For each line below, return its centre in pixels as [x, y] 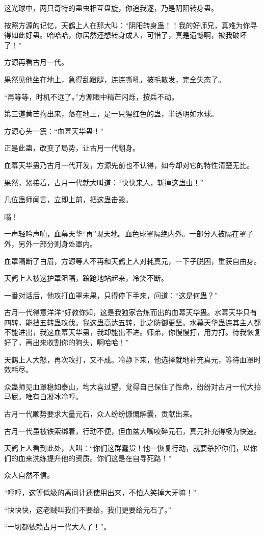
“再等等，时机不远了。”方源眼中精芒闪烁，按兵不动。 [91, 96]
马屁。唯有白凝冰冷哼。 [43, 396]
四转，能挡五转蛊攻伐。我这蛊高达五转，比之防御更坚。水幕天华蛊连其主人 [129, 322]
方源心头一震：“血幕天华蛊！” [54, 130]
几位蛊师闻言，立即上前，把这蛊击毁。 [68, 199]
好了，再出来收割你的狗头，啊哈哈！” [67, 342]
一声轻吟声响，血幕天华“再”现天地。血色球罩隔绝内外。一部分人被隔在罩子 [129, 234]
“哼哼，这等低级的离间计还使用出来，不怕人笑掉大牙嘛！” [100, 492]
